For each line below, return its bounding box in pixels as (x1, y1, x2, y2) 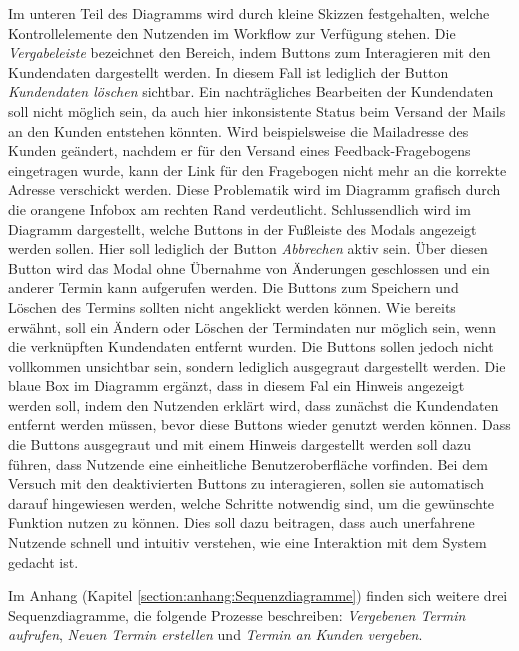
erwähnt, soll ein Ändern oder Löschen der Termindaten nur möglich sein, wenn (8, 316, 496, 337)
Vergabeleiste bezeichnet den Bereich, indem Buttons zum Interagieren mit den (8, 42, 491, 63)
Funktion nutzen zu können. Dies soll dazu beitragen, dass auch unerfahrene (8, 512, 475, 533)
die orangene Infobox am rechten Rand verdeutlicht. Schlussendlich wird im (8, 198, 471, 219)
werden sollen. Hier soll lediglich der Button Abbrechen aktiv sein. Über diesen (8, 238, 488, 259)
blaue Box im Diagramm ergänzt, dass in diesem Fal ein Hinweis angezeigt (8, 375, 465, 396)
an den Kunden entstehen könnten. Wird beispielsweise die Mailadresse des (8, 120, 469, 141)
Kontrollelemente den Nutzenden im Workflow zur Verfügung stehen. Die (8, 22, 456, 43)
